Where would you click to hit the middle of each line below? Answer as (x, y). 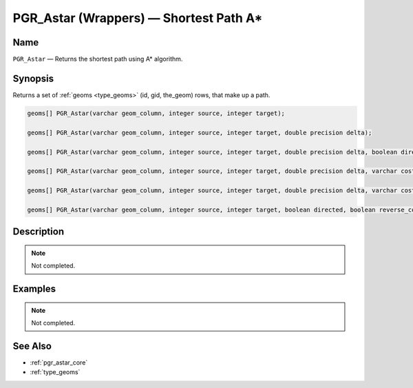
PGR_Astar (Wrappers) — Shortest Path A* (138, 18)
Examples (34, 289)
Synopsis (33, 78)
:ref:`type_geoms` (55, 372)
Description (39, 232)
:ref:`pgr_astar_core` (59, 363)
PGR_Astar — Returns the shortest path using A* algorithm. (98, 59)
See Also (32, 346)
